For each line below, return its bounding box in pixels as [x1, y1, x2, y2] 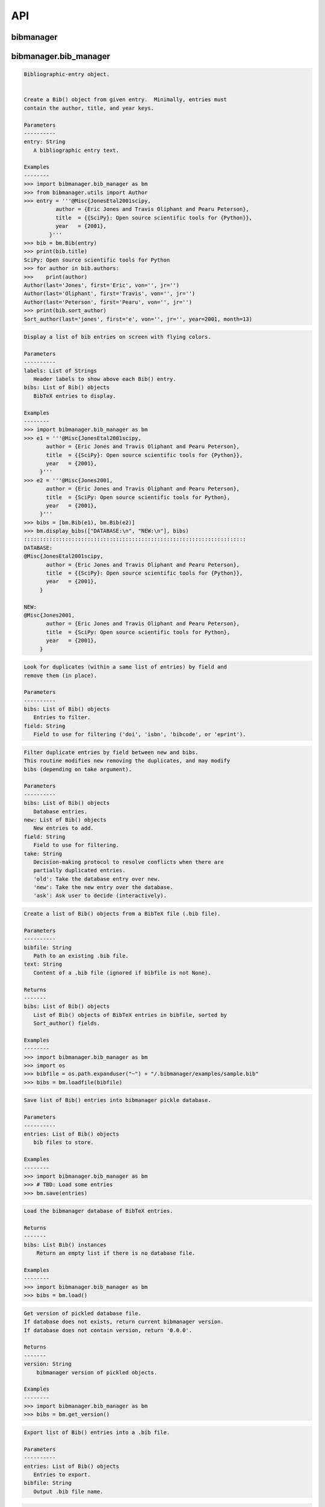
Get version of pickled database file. [23, 1310, 141, 1317]
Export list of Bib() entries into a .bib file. [23, 1429, 170, 1436]
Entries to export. [33, 1471, 91, 1478]
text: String [23, 961, 63, 967]
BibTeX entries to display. [33, 392, 117, 399]
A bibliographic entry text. [33, 146, 120, 154]
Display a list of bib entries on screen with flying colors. [23, 333, 211, 341]
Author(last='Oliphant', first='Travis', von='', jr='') [23, 290, 196, 297]
